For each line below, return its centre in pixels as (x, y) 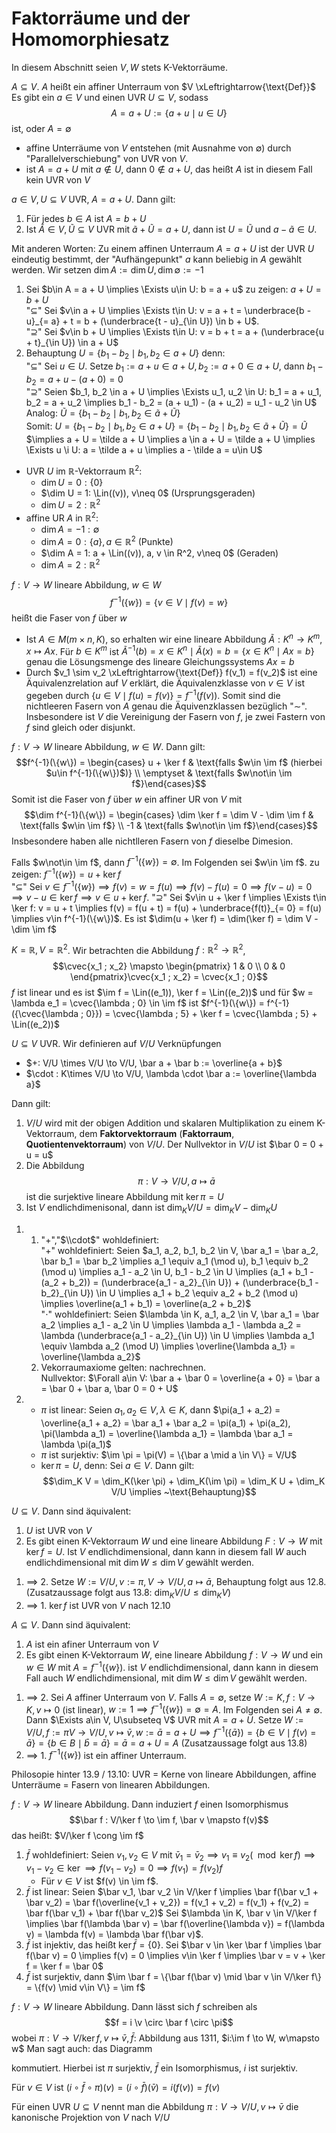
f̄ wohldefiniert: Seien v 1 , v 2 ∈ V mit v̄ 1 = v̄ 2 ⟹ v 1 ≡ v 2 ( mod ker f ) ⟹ (170, 1856)
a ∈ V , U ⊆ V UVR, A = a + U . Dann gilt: (93, 199)
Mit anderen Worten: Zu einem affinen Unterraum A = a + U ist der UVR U (163, 248)
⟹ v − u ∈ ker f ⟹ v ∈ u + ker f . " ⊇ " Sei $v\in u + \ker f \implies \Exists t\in (169, 897)
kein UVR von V (58, 179)
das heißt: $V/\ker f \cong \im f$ (77, 1836)
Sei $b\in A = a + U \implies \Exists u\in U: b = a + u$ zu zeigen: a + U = (173, 289)
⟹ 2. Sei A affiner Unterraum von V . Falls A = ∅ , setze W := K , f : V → (170, 1697)
